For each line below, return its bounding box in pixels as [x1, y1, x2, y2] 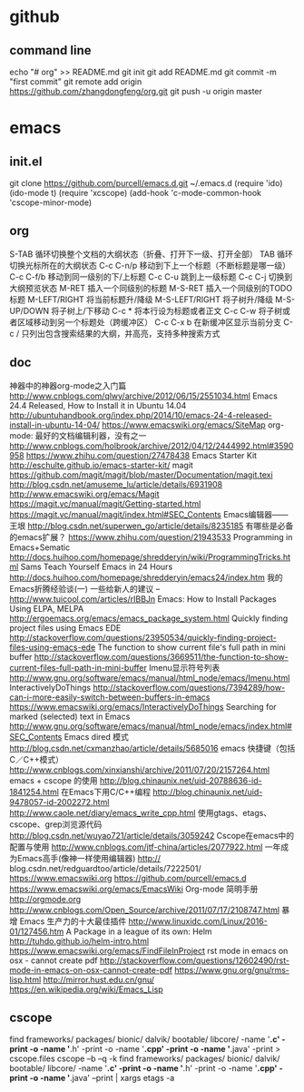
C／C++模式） [9, 753, 64, 764]
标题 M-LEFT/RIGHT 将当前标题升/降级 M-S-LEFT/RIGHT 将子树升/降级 [9, 293, 274, 305]
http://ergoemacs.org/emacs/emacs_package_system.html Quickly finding [9, 613, 289, 624]
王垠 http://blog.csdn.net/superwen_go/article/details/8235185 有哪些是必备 [9, 520, 294, 531]
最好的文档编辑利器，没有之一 [34, 429, 147, 441]
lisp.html [9, 974, 42, 985]
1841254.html [9, 786, 59, 797]
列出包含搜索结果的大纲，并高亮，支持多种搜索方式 [28, 328, 221, 339]
